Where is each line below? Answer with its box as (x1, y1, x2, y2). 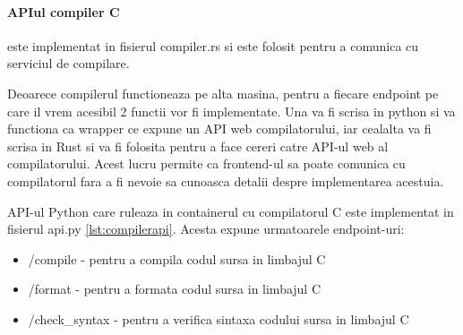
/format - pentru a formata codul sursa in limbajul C (28, 279, 322, 298)
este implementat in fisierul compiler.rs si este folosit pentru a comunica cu (7, 36, 419, 55)
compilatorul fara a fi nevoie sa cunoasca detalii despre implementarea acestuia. (7, 171, 444, 190)
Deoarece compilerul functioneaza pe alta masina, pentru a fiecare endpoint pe (7, 83, 439, 102)
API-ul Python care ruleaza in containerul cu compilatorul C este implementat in (7, 202, 454, 220)
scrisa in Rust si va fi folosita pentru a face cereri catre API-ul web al (7, 136, 389, 155)
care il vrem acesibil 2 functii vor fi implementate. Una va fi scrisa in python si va (7, 101, 456, 120)
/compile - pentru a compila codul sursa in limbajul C (28, 249, 326, 268)
